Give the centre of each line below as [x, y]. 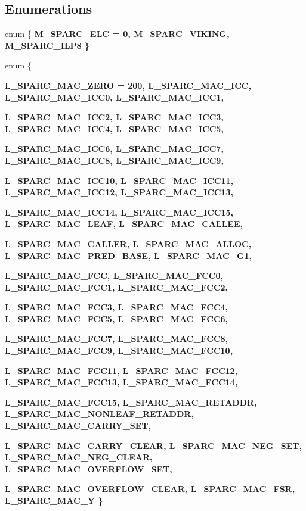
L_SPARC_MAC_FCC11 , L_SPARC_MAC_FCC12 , [121, 370]
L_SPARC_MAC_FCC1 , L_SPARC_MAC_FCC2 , [117, 287]
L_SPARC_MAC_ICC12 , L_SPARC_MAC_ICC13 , [119, 192]
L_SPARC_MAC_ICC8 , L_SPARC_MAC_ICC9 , [114, 160]
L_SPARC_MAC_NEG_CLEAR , [79, 457]
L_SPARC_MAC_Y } [54, 501]
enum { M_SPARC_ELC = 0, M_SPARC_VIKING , [117, 34]
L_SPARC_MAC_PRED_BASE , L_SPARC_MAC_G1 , [129, 255]
